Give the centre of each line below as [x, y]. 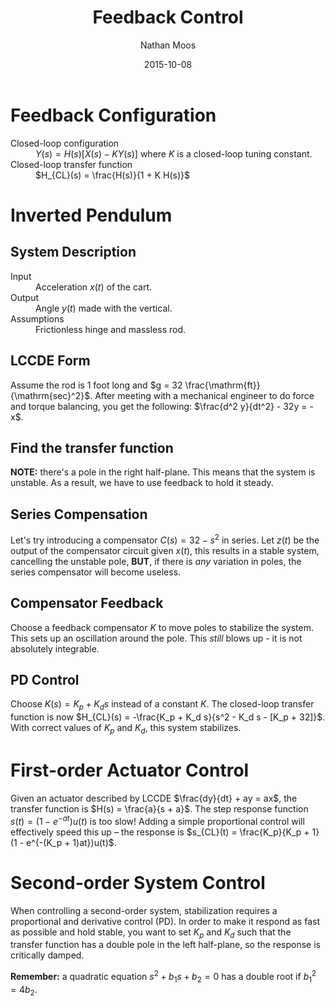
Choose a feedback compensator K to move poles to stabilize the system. [162, 627]
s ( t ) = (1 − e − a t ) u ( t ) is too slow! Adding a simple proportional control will [157, 820]
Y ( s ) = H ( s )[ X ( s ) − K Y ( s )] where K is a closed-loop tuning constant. [174, 153]
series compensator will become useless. [96, 572]
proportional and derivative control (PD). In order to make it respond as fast [165, 921]
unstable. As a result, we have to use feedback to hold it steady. [142, 483]
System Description [73, 252]
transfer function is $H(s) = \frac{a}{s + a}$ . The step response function [159, 808]
